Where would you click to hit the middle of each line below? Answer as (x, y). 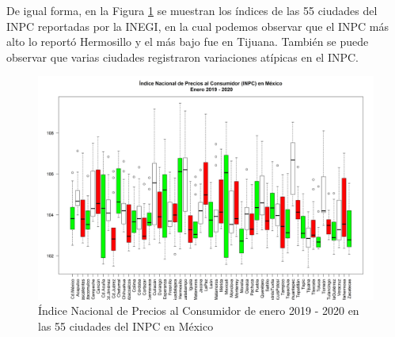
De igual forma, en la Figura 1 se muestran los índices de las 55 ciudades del (192, 10)
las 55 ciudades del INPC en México (126, 326)
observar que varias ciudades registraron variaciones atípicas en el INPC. (183, 57)
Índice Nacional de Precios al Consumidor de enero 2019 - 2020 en (199, 310)
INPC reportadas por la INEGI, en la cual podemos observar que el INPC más (197, 26)
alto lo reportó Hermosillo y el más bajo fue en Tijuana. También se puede (188, 42)
